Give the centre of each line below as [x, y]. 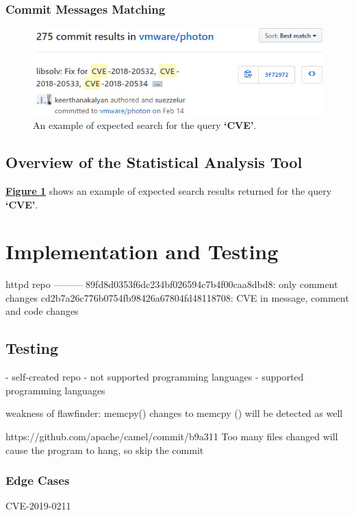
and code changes [42, 311]
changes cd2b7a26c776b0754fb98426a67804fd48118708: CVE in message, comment [177, 297]
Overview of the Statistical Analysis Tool [154, 162]
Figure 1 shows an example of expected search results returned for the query [169, 190]
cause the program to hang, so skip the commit [105, 450]
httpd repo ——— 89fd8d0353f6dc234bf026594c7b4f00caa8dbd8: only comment [172, 284]
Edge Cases [38, 480]
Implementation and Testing [142, 251]
